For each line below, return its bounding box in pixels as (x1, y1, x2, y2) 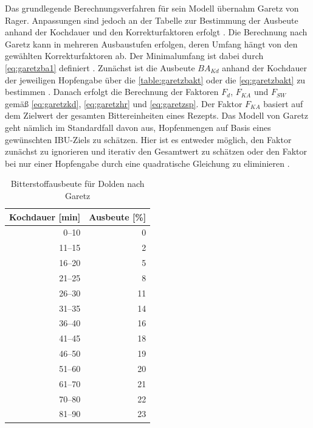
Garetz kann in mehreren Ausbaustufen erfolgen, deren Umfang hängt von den (5, 37, 298, 50)
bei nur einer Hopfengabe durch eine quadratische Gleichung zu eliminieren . (5, 156, 290, 169)
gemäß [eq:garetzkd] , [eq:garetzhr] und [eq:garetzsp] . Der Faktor (5, 97, 242, 110)
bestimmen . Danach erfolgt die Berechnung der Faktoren (5, 85, 219, 98)
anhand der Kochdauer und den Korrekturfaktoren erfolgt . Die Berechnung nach (5, 26, 308, 38)
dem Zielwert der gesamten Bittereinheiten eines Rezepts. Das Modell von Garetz (5, 109, 308, 122)
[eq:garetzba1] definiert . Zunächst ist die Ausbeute (5, 61, 195, 74)
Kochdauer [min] (9, 210, 81, 223)
